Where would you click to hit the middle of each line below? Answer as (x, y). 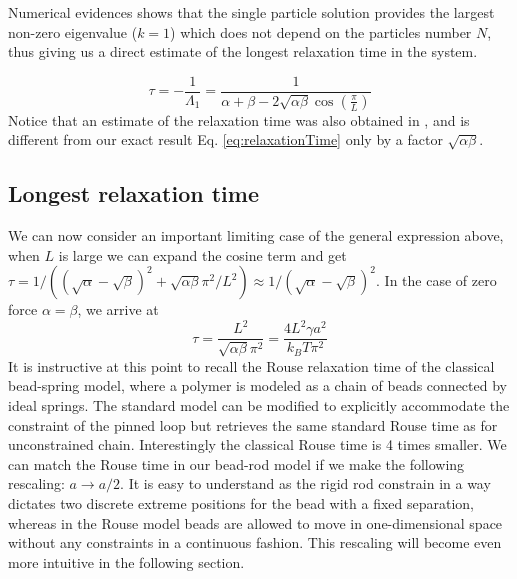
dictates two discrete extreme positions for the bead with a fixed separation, (241, 502)
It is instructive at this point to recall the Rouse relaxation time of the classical (251, 365)
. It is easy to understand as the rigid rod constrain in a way (305, 483)
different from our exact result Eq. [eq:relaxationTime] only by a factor (225, 139)
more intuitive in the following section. (126, 561)
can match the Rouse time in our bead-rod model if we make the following (236, 463)
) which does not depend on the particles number (321, 31)
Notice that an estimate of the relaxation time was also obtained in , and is (239, 119)
